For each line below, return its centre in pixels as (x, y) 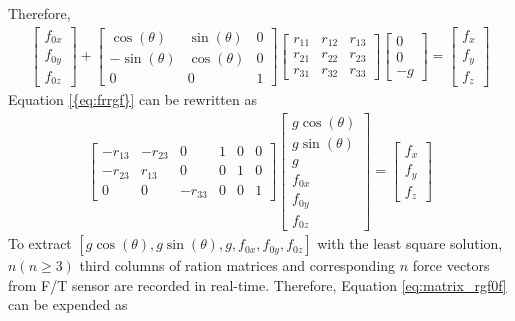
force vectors (451, 265)
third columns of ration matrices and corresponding (237, 265)
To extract (40, 243)
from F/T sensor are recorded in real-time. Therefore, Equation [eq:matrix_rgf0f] (257, 284)
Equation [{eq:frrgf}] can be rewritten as (132, 99)
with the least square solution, (410, 243)
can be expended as (68, 304)
